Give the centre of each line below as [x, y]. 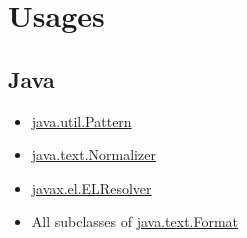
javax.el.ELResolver [91, 187]
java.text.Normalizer [93, 154]
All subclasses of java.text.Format [135, 221]
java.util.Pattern [81, 120]
